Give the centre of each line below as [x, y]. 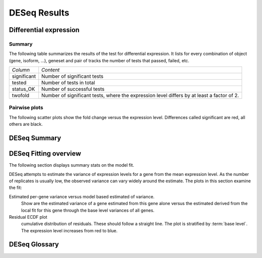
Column [21, 70]
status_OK [24, 89]
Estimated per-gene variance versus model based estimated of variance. [82, 196]
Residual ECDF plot [28, 217]
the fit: [16, 188]
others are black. [26, 124]
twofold [21, 96]
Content [51, 70]
